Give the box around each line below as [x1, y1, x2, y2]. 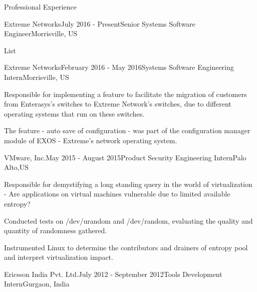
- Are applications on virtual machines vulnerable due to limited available [4, 188, 230, 199]
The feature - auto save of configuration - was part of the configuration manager [4, 125, 250, 136]
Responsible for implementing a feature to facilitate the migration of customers [4, 88, 247, 99]
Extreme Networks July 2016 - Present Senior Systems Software [4, 18, 195, 29]
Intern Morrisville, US [4, 71, 69, 82]
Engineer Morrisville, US [4, 28, 78, 39]
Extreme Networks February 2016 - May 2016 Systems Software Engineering [4, 62, 234, 72]
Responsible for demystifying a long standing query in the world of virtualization [4, 178, 252, 189]
